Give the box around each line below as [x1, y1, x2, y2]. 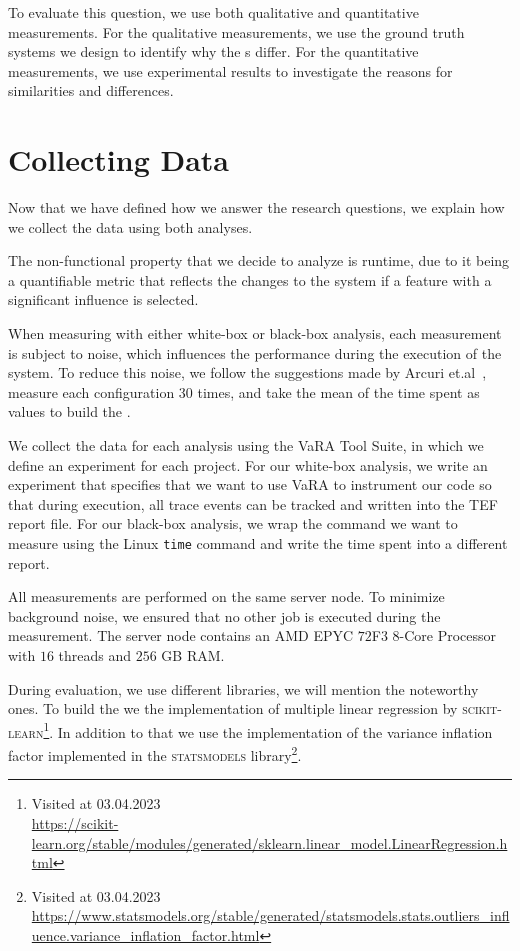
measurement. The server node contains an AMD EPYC [8, 625, 354, 646]
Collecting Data [8, 139, 229, 180]
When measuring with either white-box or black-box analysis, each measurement [8, 323, 502, 344]
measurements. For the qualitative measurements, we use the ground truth [8, 21, 465, 42]
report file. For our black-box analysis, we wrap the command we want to [8, 513, 458, 534]
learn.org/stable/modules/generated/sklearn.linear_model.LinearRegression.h [31, 832, 508, 853]
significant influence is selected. [8, 289, 199, 310]
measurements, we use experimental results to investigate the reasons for [8, 60, 453, 81]
